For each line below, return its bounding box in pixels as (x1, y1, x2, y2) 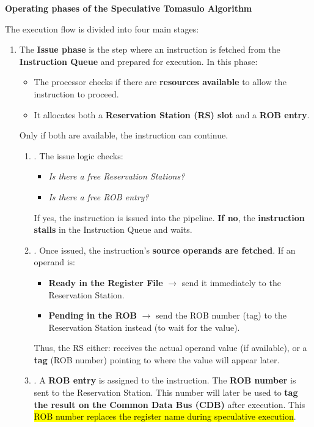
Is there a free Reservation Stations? (48, 170, 185, 183)
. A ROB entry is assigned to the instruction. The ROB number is (34, 374, 296, 387)
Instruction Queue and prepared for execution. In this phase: (19, 55, 258, 67)
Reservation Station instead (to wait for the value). (48, 320, 240, 333)
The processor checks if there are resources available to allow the (34, 75, 287, 88)
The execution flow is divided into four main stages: (5, 22, 199, 35)
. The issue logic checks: (34, 149, 123, 162)
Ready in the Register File (48, 276, 163, 289)
